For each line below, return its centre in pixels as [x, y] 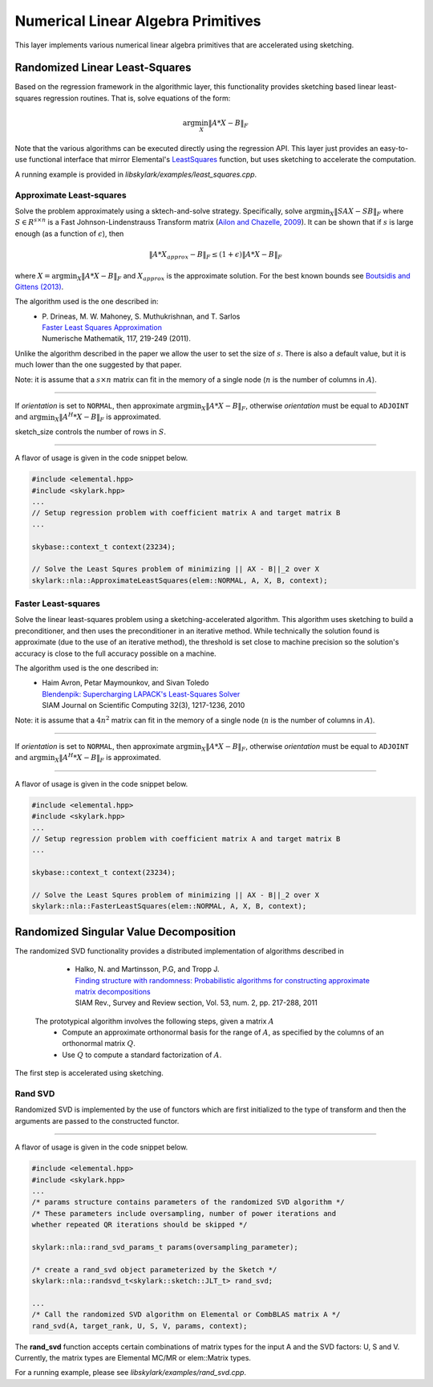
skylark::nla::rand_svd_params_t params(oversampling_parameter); [165, 1247]
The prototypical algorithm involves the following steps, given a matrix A [154, 1021]
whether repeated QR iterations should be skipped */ [140, 1225]
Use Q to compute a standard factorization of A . [142, 1055]
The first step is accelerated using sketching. [89, 1073]
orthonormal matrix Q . [99, 1043]
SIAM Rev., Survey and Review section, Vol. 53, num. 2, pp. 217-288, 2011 [196, 1003]
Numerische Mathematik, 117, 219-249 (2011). [117, 339]
